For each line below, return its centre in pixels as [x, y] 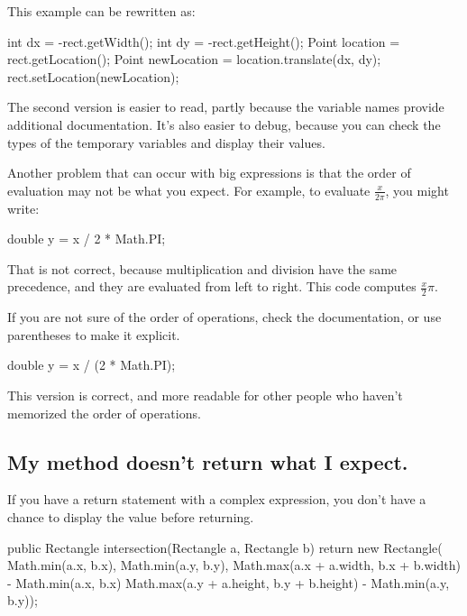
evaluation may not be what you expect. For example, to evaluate [189, 190]
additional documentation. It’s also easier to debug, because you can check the [224, 124]
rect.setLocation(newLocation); [93, 76]
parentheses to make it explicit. [94, 334]
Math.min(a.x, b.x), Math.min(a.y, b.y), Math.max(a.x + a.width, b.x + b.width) [234, 565]
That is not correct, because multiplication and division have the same [202, 268]
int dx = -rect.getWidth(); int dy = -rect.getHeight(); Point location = [204, 41]
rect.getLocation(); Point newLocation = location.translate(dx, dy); [194, 59]
